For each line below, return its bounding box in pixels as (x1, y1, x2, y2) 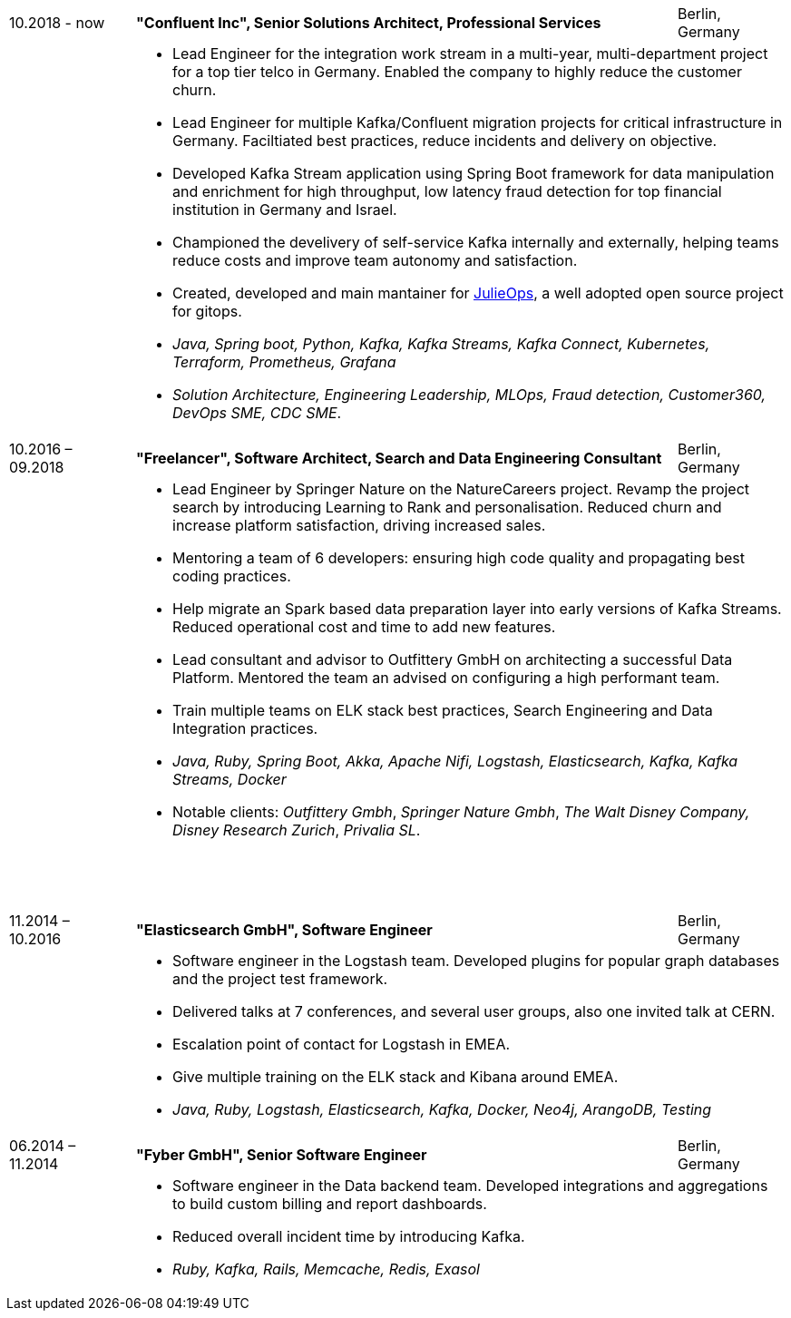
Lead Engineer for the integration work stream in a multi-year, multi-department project (172, 44, 768, 63)
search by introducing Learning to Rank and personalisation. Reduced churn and (172, 498, 722, 516)
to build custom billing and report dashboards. (172, 1195, 487, 1213)
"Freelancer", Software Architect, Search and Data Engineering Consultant (136, 449, 662, 467)
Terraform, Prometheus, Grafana (172, 353, 396, 371)
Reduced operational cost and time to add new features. (172, 618, 556, 636)
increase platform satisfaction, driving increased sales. (172, 516, 546, 534)
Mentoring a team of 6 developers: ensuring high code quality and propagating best (172, 549, 746, 567)
